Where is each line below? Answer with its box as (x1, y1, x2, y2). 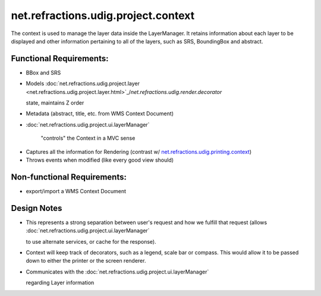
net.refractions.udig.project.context (11, 9, 195, 22)
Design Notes (11, 203, 62, 213)
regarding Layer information (26, 279, 95, 286)
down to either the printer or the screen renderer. (26, 257, 146, 264)
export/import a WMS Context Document (26, 187, 127, 194)
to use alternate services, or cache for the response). (26, 238, 157, 245)
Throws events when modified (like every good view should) (26, 156, 174, 163)
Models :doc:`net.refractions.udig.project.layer (26, 80, 140, 87)
